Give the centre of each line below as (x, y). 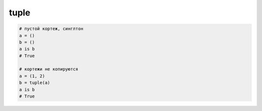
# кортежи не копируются (49, 69)
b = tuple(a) (35, 83)
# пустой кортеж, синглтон (51, 29)
